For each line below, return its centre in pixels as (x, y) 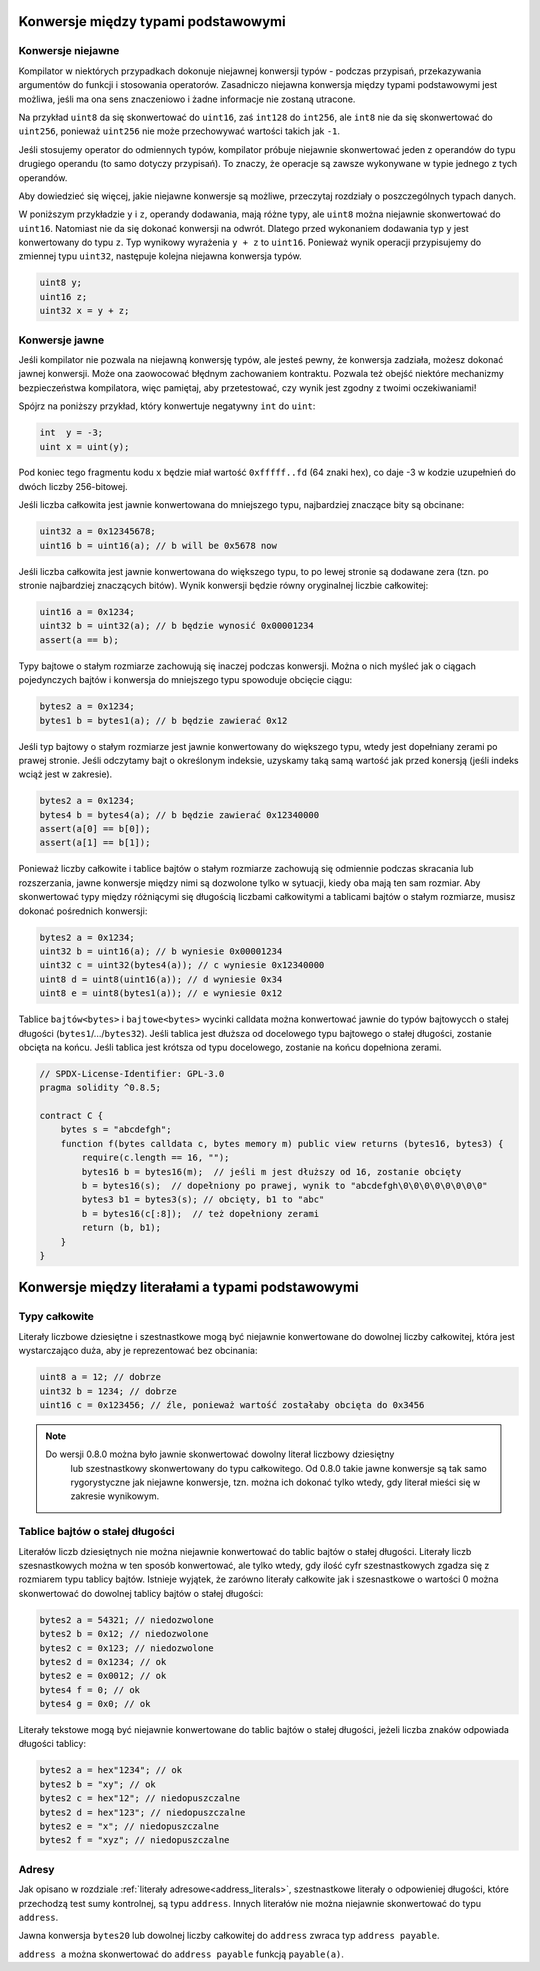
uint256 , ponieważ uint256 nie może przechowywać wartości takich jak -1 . (179, 131)
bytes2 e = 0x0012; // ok (103, 1676)
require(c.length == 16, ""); (155, 1158)
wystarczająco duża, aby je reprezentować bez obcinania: (138, 1351)
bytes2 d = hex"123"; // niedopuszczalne (142, 1812)
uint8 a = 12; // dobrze (100, 1377)
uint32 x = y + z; (84, 311)
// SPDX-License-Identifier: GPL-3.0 (132, 1073)
